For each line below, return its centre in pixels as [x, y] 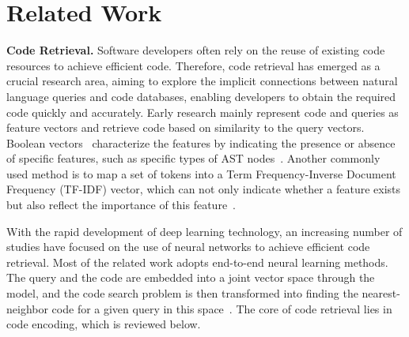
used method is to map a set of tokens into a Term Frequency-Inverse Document [201, 173]
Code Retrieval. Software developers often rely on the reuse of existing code [196, 50]
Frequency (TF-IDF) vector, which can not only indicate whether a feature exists [204, 189]
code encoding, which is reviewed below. [104, 324]
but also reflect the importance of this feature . [121, 205]
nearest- [381, 293]
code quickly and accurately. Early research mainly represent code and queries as [203, 112]
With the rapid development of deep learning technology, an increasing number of [204, 231]
